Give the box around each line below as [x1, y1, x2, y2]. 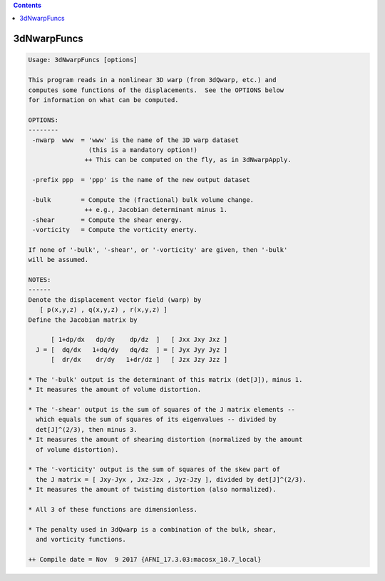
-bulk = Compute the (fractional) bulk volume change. [32, 196, 255, 203]
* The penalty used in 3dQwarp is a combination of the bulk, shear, [28, 525, 277, 533]
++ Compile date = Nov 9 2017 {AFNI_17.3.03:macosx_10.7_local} [28, 555, 262, 563]
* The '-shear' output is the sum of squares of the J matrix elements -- [28, 405, 296, 414]
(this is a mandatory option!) [88, 146, 197, 153]
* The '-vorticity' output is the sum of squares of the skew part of [28, 465, 281, 474]
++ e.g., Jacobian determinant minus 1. [84, 206, 228, 214]
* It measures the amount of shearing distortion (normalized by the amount [28, 435, 303, 444]
